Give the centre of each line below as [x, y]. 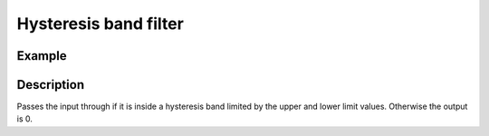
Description [51, 85]
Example [42, 56]
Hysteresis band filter [101, 24]
